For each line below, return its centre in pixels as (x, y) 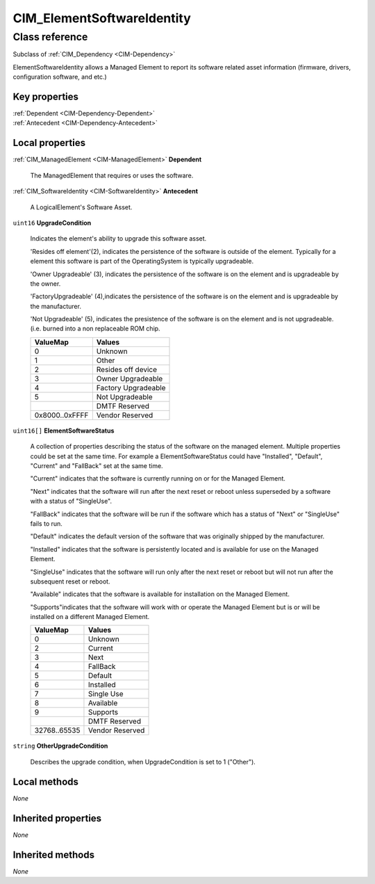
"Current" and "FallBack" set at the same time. (97, 466)
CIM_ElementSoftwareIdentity (102, 18)
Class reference (50, 37)
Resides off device (127, 369)
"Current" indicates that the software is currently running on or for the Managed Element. (158, 479)
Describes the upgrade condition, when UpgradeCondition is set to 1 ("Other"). (143, 762)
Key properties (46, 96)
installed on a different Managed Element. (90, 617)
